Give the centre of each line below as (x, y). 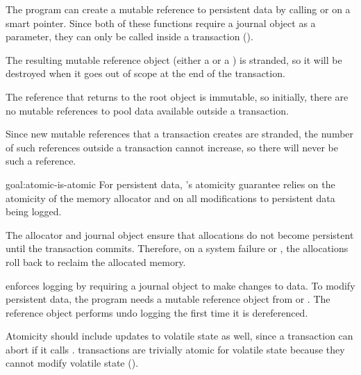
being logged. (34, 211)
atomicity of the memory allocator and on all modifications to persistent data (170, 198)
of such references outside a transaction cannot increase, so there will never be (172, 147)
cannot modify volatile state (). (72, 363)
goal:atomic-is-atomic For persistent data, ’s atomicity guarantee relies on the (170, 184)
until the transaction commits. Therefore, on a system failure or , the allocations (177, 248)
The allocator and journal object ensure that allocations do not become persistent (180, 234)
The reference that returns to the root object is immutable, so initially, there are (177, 96)
